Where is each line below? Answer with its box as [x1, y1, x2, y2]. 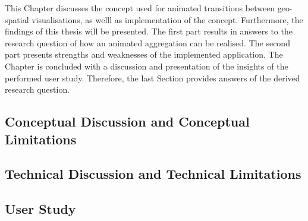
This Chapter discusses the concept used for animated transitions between [5, 2, 275, 14]
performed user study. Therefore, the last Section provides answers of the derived [5, 71, 300, 84]
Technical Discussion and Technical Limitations [5, 165, 301, 183]
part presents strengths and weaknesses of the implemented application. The [5, 48, 283, 61]
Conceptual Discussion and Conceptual [5, 112, 250, 131]
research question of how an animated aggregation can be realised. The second [5, 36, 290, 49]
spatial [5, 13, 29, 26]
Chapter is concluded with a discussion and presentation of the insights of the [5, 59, 288, 72]
